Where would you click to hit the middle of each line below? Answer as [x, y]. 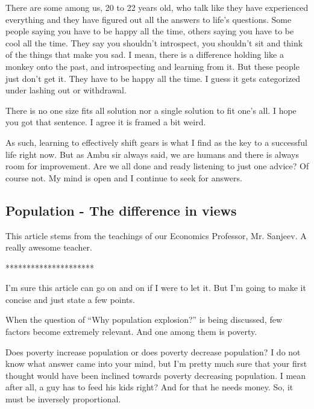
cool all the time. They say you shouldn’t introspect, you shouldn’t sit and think [154, 42]
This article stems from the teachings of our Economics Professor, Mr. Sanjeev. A [156, 235]
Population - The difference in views [121, 210]
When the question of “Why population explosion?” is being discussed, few [144, 320]
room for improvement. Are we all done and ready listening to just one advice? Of [157, 166]
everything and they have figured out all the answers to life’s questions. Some [149, 19]
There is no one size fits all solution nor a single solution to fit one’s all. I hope [151, 110]
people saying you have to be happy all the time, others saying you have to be [150, 31]
